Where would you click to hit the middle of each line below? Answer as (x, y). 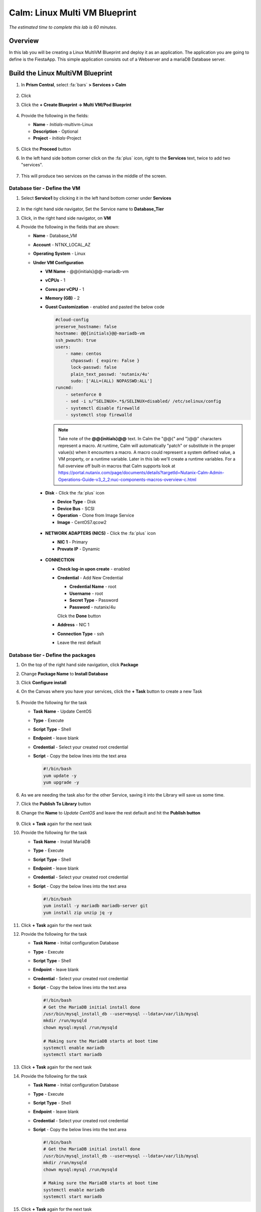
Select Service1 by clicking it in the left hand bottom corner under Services (96, 198)
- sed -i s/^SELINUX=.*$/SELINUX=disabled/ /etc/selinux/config (143, 401)
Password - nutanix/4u (93, 607)
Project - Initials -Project (57, 138)
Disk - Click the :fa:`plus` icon (75, 493)
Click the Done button (79, 616)
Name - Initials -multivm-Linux (63, 125)
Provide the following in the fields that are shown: (70, 227)
